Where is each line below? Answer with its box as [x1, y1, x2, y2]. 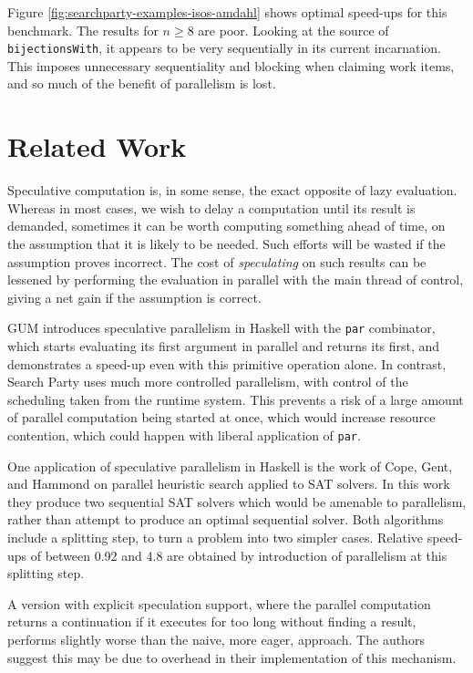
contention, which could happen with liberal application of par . [7, 425, 361, 444]
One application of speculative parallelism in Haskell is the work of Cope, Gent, [7, 456, 453, 475]
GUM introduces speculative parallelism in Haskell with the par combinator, [7, 318, 436, 337]
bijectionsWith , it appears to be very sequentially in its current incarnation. [7, 38, 441, 57]
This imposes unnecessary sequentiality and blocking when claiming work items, [7, 56, 455, 75]
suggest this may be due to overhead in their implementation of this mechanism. [7, 647, 457, 667]
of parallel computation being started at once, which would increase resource [7, 408, 436, 427]
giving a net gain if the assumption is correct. [7, 287, 262, 306]
